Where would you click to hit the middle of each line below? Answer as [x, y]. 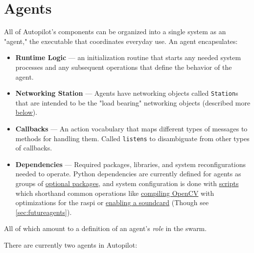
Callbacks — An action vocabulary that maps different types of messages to [131, 128]
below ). [26, 112]
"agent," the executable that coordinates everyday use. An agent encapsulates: [121, 41]
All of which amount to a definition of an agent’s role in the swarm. [105, 228]
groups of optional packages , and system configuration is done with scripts [127, 183]
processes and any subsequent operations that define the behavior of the [124, 67]
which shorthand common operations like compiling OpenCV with [115, 193]
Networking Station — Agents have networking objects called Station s [127, 93]
